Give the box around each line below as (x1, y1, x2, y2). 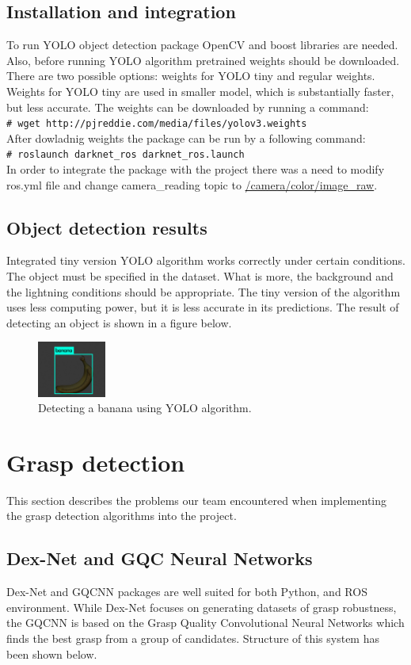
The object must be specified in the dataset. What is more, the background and (6, 268, 394, 285)
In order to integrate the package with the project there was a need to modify (6, 161, 385, 178)
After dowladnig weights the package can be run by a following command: (6, 129, 366, 146)
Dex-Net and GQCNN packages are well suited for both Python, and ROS (6, 583, 367, 600)
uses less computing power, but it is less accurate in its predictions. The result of (6, 299, 399, 315)
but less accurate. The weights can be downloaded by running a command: (6, 98, 369, 115)
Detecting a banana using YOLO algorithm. (38, 399, 252, 416)
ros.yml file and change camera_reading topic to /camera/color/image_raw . (6, 176, 378, 193)
